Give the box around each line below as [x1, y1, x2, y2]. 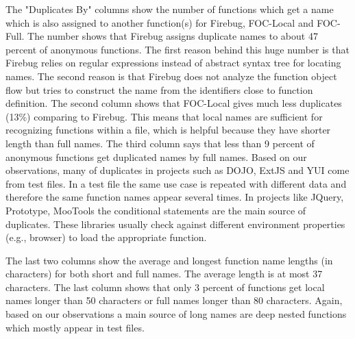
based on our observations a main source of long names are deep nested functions [5, 307, 347, 321]
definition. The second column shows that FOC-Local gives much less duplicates [5, 96, 342, 110]
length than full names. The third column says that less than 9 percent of [5, 136, 315, 150]
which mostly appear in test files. [5, 320, 145, 334]
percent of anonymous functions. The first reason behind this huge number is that [5, 42, 350, 56]
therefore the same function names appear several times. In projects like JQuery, [5, 190, 344, 204]
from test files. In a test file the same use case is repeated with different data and [5, 176, 347, 190]
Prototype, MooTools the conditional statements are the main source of [5, 203, 306, 217]
